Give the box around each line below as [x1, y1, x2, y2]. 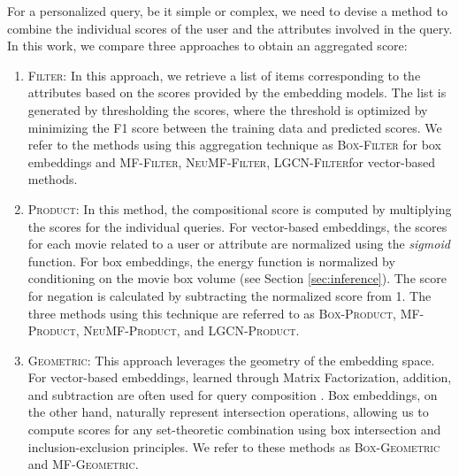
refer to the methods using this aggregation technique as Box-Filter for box [27, 135, 441, 154]
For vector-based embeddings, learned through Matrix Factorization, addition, [27, 368, 452, 387]
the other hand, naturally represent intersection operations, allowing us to [27, 403, 429, 421]
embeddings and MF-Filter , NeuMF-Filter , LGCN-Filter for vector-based [27, 152, 436, 171]
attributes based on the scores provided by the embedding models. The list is [27, 83, 447, 102]
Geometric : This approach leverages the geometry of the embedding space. [27, 350, 435, 369]
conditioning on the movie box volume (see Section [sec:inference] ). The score [27, 269, 447, 288]
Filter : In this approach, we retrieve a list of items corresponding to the [27, 65, 421, 84]
